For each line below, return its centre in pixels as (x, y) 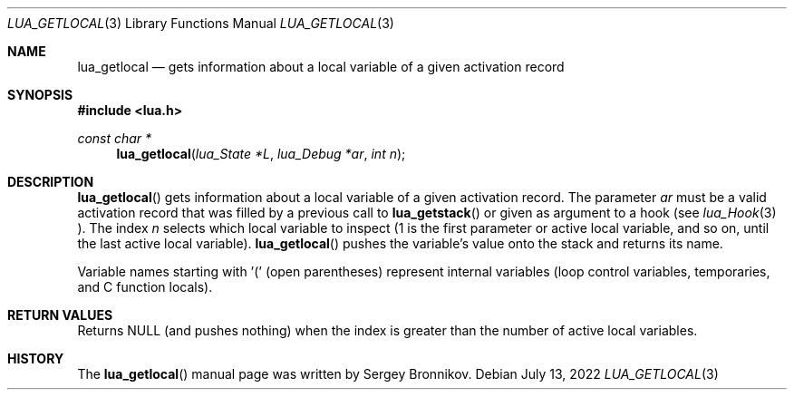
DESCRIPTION (51, 182)
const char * (115, 138)
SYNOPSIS (40, 95)
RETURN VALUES (60, 315)
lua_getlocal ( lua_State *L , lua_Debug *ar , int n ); (261, 154)
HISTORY (36, 358)
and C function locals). (145, 287)
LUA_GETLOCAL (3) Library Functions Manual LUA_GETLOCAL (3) (201, 23)
